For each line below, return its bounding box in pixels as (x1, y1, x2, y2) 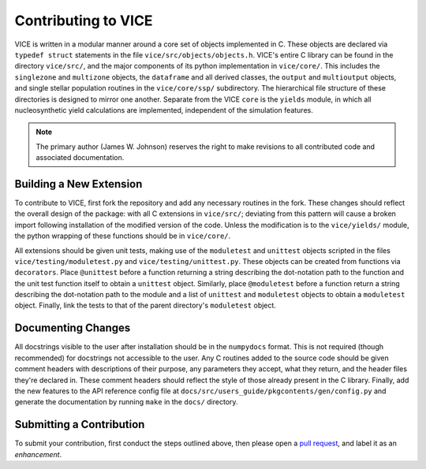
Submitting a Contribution (14, 418, 145, 431)
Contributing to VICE (14, 12, 153, 29)
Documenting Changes (14, 322, 131, 335)
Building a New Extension (14, 177, 143, 191)
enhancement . (14, 449, 62, 459)
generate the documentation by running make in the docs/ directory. (14, 397, 238, 407)
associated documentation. (35, 153, 125, 162)
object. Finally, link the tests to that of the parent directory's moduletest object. (14, 300, 276, 311)
